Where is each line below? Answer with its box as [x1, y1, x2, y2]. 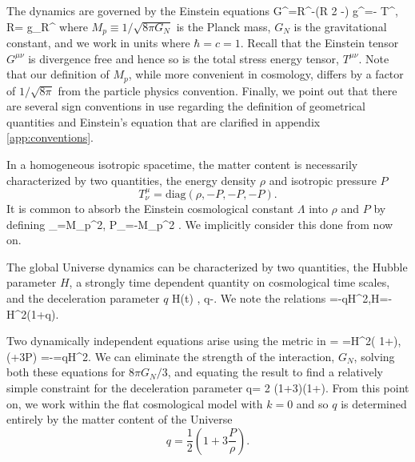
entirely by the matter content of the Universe [6, 411, 233, 428]
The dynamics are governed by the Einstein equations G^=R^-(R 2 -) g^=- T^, [6, 2, 398, 18]
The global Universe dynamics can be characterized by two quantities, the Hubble [6, 258, 408, 275]
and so [296, 395, 329, 412]
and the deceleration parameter [6, 290, 160, 306]
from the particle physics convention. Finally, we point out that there [58, 82, 397, 98]
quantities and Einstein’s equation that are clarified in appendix [6, 113, 321, 130]
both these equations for [6, 364, 126, 380]
